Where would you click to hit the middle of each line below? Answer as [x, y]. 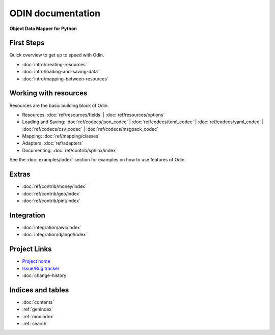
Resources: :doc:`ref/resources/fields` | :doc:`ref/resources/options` [93, 115]
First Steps [27, 43]
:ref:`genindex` [38, 309]
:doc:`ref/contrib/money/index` [54, 186]
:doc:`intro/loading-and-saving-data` [61, 72]
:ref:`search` [35, 324]
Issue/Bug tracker [41, 268]
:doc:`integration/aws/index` [52, 227]
